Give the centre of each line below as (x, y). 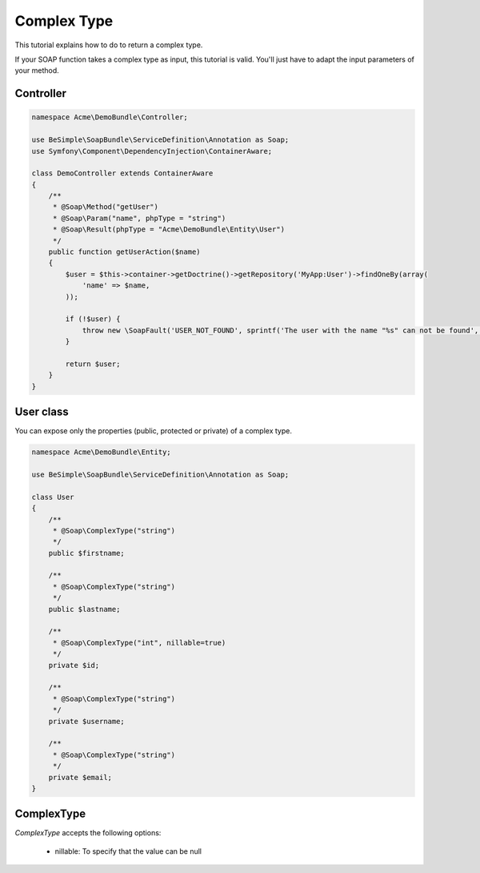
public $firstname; (87, 553)
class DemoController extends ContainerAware (122, 173)
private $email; (80, 777)
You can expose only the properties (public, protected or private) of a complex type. (153, 431)
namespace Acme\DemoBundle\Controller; (110, 117)
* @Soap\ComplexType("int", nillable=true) (139, 642)
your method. (37, 70)
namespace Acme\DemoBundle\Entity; (101, 452)
